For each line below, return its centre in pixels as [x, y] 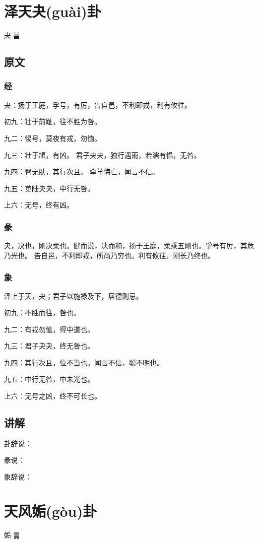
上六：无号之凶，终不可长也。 [53, 396]
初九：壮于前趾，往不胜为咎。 [53, 121]
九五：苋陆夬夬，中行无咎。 [49, 188]
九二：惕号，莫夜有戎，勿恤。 [53, 138]
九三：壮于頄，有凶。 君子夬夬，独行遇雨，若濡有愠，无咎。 [102, 155]
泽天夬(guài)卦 [53, 11]
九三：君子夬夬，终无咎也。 [49, 346]
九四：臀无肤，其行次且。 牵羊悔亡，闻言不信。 [82, 171]
